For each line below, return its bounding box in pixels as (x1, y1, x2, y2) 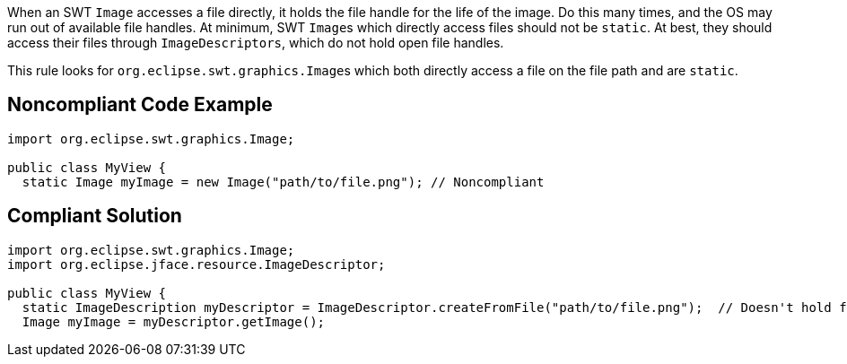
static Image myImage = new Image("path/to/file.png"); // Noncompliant (22, 174, 545, 189)
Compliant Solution (7, 204, 182, 228)
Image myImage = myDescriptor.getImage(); (22, 314, 326, 329)
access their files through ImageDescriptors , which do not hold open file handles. (7, 35, 504, 50)
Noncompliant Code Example (7, 93, 273, 117)
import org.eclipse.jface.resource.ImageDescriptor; (7, 256, 386, 272)
